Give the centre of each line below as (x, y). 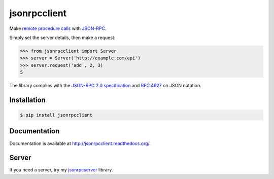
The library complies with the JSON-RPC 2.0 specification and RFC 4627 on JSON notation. (105, 86)
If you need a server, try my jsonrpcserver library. (61, 170)
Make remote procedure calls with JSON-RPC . (58, 28)
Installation (27, 100)
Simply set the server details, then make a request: (62, 38)
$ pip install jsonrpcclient (56, 115)
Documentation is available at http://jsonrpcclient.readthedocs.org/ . (80, 143)
